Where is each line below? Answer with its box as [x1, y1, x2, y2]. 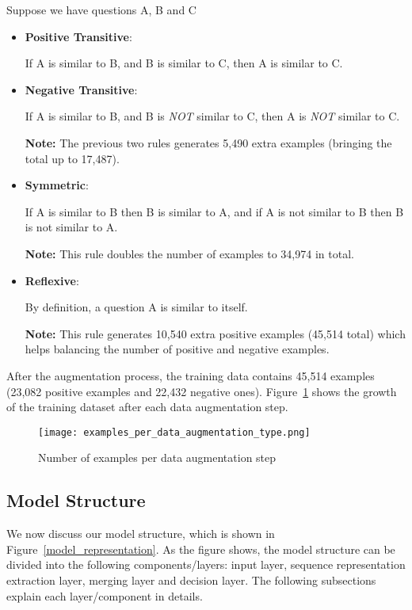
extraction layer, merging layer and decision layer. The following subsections [6, 571, 376, 588]
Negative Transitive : [25, 81, 138, 97]
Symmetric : [25, 177, 89, 193]
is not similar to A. [25, 219, 118, 235]
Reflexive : [25, 272, 79, 288]
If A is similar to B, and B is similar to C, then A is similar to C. [25, 55, 343, 71]
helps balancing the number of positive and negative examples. [25, 341, 330, 357]
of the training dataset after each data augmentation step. [6, 398, 288, 415]
